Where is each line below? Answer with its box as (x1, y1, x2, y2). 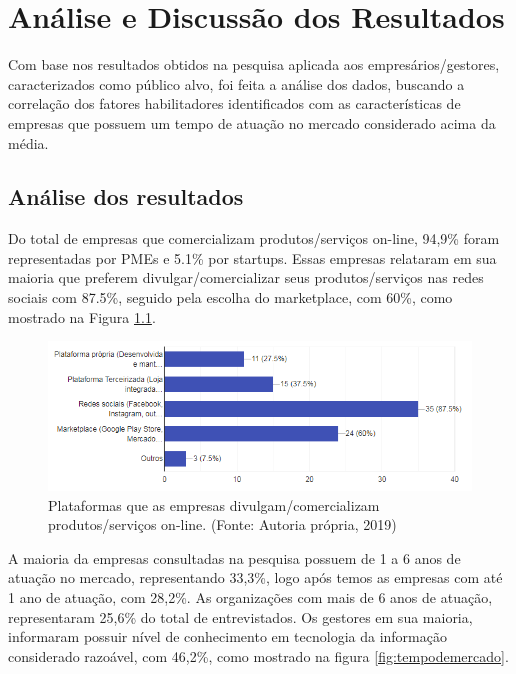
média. (8, 132, 49, 153)
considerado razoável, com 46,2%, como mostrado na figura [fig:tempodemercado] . (8, 645, 509, 666)
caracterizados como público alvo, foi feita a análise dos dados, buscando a (8, 73, 465, 94)
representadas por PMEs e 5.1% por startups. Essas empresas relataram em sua (8, 247, 497, 268)
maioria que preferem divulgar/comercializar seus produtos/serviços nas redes (8, 267, 484, 288)
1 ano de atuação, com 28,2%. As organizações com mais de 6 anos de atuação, (8, 586, 493, 607)
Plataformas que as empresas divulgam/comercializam (48, 494, 380, 515)
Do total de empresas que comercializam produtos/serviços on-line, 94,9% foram (8, 228, 500, 249)
